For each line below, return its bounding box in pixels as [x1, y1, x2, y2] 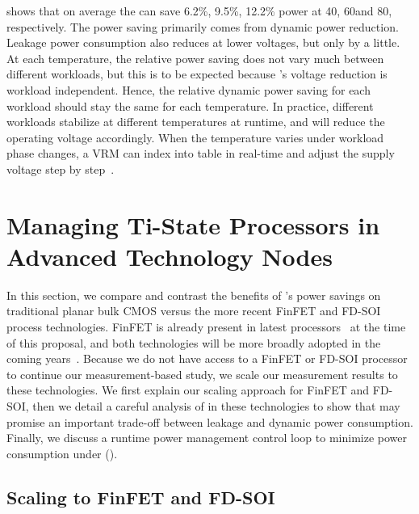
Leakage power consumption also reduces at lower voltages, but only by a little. [6, 34, 400, 51]
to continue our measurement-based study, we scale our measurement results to [6, 365, 398, 382]
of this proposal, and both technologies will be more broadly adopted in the [6, 334, 381, 351]
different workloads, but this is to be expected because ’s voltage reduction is [6, 65, 388, 82]
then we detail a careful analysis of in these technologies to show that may [32, 398, 400, 414]
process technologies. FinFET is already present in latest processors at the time [6, 318, 406, 335]
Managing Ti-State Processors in [6, 208, 380, 241]
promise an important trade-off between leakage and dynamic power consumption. [6, 413, 413, 430]
